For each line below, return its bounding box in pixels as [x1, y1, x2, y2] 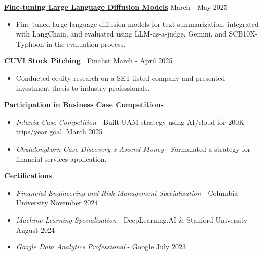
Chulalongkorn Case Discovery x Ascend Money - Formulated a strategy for [16, 143, 251, 154]
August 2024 [16, 224, 55, 235]
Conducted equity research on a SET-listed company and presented [16, 72, 226, 83]
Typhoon [16, 38, 44, 49]
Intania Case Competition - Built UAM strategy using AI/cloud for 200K [16, 116, 245, 127]
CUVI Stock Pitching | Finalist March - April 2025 [4, 55, 173, 66]
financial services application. [16, 153, 107, 164]
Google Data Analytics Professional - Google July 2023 [16, 241, 186, 252]
